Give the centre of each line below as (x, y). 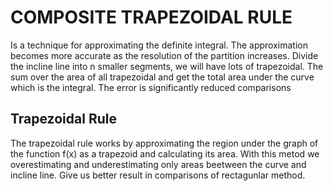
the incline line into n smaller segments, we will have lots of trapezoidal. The (167, 66)
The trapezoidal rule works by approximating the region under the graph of (164, 143)
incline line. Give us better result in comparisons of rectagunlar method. (158, 175)
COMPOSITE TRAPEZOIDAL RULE (151, 17)
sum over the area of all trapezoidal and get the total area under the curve (162, 77)
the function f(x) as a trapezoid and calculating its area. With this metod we (165, 153)
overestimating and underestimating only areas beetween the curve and (158, 164)
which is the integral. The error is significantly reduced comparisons (151, 87)
